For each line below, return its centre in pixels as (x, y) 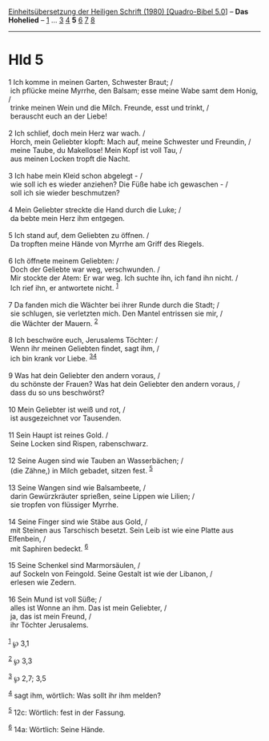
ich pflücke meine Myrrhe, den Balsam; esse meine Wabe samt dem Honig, (134, 91)
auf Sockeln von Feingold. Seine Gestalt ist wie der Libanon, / (111, 574)
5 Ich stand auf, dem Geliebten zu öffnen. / (79, 235)
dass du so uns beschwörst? (57, 393)
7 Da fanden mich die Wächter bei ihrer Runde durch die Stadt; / (114, 304)
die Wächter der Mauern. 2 (54, 322)
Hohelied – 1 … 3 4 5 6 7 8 (52, 20)
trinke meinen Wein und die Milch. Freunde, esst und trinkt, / (110, 107)
